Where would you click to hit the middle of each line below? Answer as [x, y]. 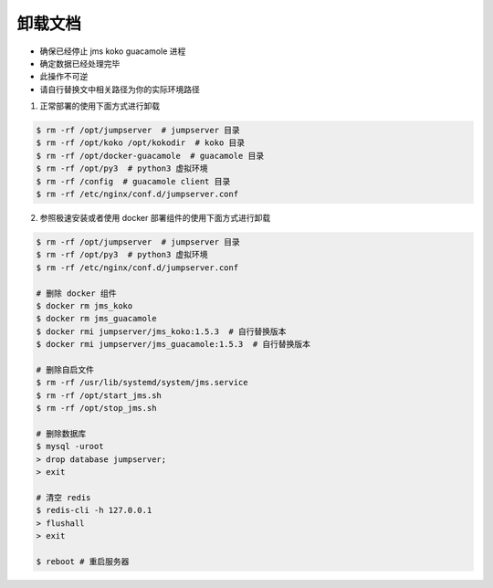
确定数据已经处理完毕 [80, 63]
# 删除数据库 [61, 433]
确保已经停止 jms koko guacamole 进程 [113, 51]
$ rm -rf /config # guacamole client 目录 [133, 181]
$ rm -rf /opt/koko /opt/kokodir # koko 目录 [141, 143]
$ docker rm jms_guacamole [96, 319]
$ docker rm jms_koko [84, 305]
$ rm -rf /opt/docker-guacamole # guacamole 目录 [150, 156]
